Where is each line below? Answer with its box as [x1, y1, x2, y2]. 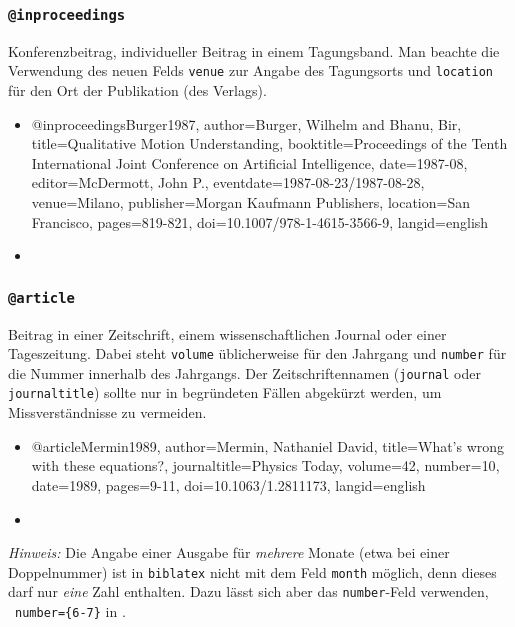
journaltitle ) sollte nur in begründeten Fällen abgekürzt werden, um [8, 382, 442, 403]
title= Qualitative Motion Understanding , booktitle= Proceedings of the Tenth [31, 133, 508, 154]
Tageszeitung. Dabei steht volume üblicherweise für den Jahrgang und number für [8, 343, 507, 364]
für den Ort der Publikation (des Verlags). [8, 80, 267, 101]
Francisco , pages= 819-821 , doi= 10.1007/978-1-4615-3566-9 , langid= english [31, 211, 489, 232]
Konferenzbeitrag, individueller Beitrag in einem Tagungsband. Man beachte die [8, 40, 500, 61]
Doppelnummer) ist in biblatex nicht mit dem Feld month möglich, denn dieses [8, 561, 497, 582]
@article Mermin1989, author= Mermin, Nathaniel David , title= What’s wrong [31, 435, 505, 456]
